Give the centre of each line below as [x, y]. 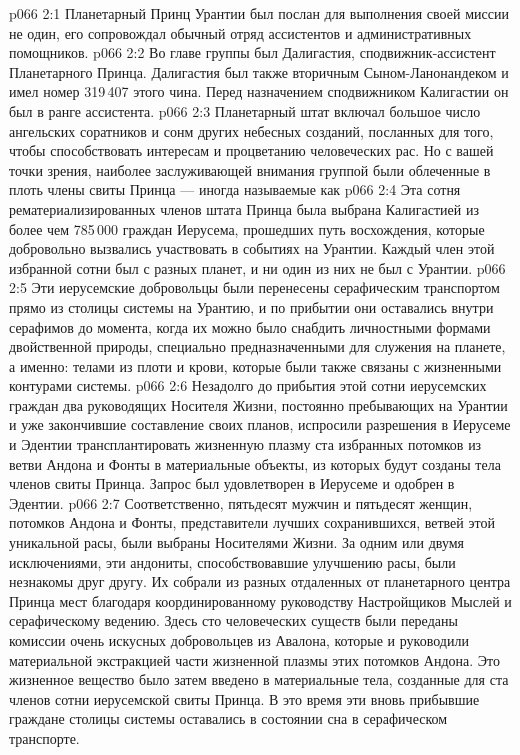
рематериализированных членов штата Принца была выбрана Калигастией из [244, 208]
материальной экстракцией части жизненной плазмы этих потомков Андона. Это [254, 659]
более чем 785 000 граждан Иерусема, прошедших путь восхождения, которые [247, 228]
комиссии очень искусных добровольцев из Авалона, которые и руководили [239, 640]
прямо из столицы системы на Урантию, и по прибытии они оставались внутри [251, 306]
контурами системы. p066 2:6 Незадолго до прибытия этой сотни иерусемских [248, 385]
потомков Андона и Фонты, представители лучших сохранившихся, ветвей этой [252, 522]
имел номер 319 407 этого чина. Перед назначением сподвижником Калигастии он [259, 91]
